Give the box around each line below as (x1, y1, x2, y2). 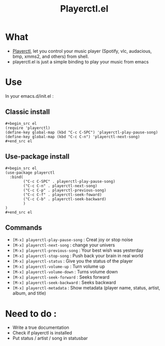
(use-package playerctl (5, 170, 55, 175)
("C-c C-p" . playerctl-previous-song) (23, 187, 107, 193)
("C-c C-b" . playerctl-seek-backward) (23, 196, 107, 201)
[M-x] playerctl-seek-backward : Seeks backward (12, 280, 116, 286)
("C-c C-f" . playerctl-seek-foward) (23, 192, 102, 197)
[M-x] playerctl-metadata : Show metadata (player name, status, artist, (12, 285, 160, 291)
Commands (5, 223, 43, 232)
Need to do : (5, 308, 57, 319)
